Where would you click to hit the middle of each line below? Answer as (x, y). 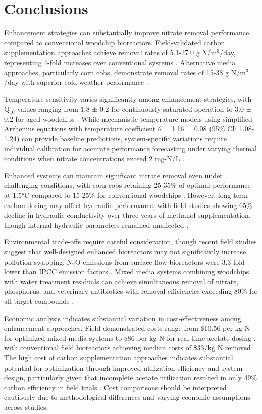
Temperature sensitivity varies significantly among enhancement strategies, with (128, 99)
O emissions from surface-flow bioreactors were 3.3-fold (160, 261)
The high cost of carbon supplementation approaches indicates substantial (119, 357)
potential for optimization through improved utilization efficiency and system (123, 367)
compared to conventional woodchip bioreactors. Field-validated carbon (115, 42)
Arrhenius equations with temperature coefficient (80, 128)
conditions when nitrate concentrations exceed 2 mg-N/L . (94, 158)
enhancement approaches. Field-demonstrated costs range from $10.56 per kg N (127, 328)
